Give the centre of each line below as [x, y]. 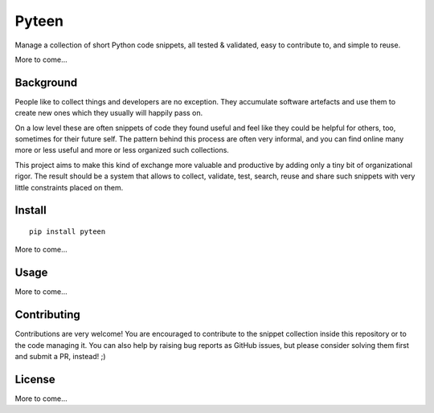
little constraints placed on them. [69, 187]
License [35, 379]
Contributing [47, 315]
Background [46, 82]
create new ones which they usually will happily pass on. [109, 113]
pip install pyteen [68, 231]
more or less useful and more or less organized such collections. [122, 150]
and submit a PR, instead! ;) [60, 356]
